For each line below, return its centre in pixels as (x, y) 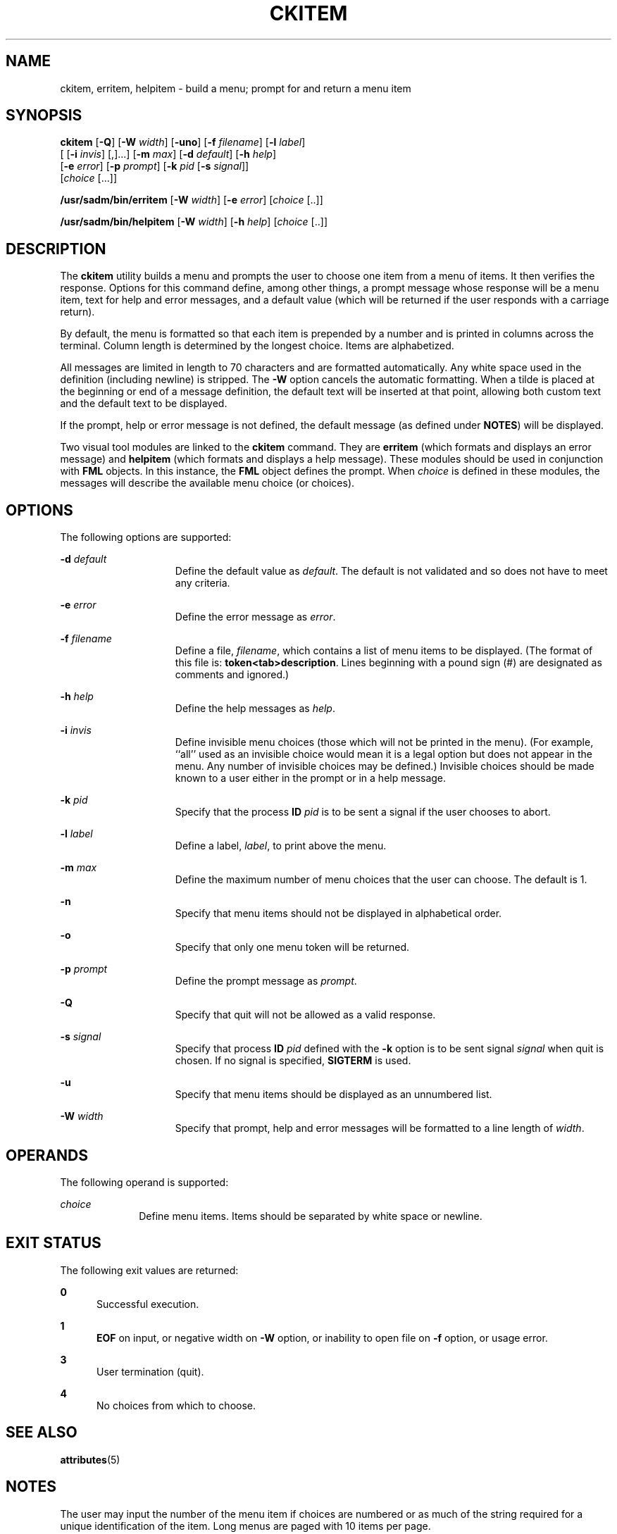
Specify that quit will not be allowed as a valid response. (305, 1015)
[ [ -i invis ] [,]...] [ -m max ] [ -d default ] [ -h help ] (168, 154)
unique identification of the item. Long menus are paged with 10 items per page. (245, 1526)
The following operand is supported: (144, 1182)
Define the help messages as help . (255, 709)
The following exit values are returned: (149, 1270)
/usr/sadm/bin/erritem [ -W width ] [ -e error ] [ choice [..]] (192, 200)
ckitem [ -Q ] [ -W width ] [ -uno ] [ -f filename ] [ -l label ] (183, 142)
